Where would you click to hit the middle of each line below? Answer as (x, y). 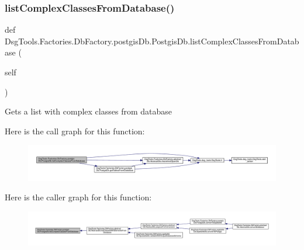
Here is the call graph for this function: (75, 131)
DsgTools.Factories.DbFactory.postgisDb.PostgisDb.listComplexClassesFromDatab (152, 41)
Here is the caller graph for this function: (78, 197)
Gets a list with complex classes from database (88, 111)
